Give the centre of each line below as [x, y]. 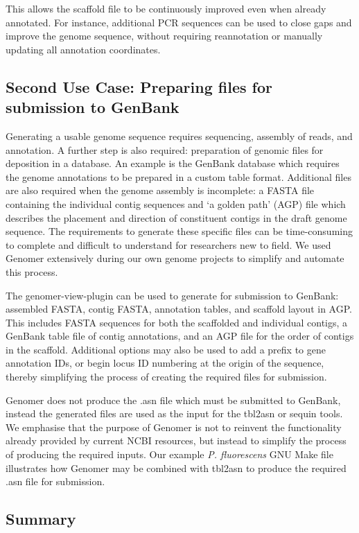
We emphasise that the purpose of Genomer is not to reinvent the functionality [174, 427]
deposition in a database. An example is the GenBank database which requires [173, 163]
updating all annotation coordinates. [83, 49]
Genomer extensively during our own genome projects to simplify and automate [175, 258]
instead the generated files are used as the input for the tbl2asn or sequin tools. [174, 413]
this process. [32, 271]
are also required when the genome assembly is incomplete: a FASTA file [160, 190]
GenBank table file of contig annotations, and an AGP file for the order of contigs [180, 336]
